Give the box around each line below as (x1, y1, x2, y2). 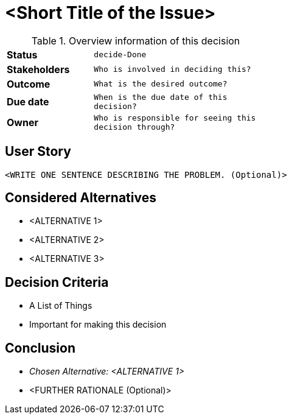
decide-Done (94, 50, 147, 60)
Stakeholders (7, 63, 70, 76)
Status (7, 48, 38, 61)
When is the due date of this (94, 92, 228, 102)
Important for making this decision (29, 319, 167, 330)
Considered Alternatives (5, 190, 156, 206)
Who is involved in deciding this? (94, 65, 251, 74)
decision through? (94, 122, 175, 132)
